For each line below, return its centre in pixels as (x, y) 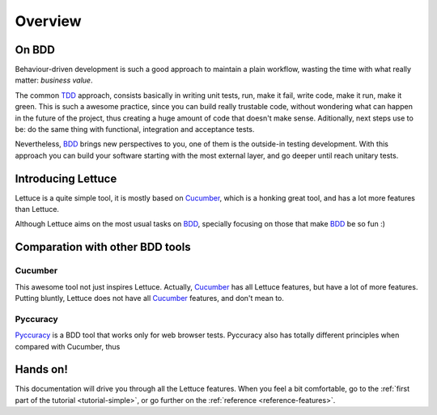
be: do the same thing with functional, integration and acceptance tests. (135, 129)
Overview (48, 21)
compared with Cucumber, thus (68, 346)
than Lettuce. (37, 210)
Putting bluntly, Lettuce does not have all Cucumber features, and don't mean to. (150, 299)
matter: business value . (54, 80)
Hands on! (41, 369)
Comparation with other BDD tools (103, 247)
